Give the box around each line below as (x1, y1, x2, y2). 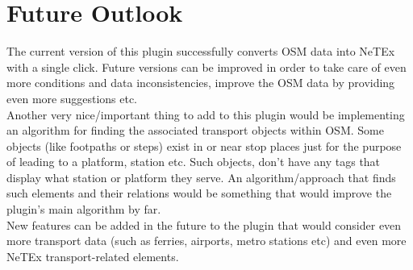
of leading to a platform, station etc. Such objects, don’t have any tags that (6, 153, 381, 170)
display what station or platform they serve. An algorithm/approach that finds (6, 168, 396, 185)
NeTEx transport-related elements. (6, 247, 179, 264)
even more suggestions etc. (6, 89, 138, 106)
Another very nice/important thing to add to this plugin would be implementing (6, 106, 405, 123)
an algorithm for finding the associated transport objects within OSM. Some (6, 122, 384, 139)
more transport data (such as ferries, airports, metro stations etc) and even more (6, 232, 407, 249)
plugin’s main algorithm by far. (6, 201, 161, 218)
